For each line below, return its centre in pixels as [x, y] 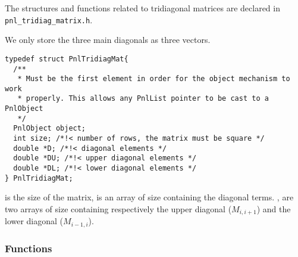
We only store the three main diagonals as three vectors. [108, 40]
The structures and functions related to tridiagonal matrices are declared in [142, 8]
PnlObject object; [50, 128]
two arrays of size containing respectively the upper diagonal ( [118, 208]
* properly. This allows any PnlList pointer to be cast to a [143, 99]
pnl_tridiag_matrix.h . [49, 19]
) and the [274, 208]
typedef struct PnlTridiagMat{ [67, 59]
